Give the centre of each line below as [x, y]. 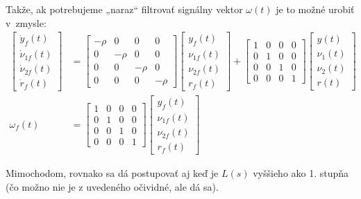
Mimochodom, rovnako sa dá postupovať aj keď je [112, 173]
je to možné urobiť [315, 9]
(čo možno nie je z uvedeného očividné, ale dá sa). [112, 186]
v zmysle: [26, 22]
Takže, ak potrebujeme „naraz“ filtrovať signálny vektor [124, 9]
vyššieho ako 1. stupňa [301, 173]
